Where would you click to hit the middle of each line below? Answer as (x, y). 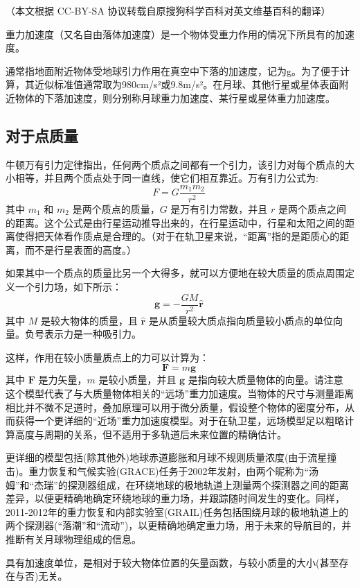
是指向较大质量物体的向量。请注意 (265, 380)
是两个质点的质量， (116, 209)
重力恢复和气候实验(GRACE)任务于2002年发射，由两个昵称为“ (169, 470)
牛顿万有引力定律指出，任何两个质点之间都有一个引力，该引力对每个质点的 (175, 164)
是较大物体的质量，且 (89, 320)
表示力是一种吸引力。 (92, 334)
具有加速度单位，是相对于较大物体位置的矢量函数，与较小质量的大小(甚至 (172, 562)
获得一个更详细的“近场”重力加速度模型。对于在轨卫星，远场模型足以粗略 (180, 421)
